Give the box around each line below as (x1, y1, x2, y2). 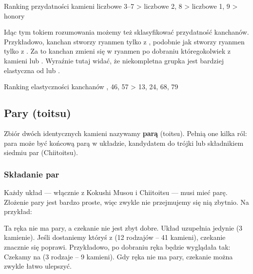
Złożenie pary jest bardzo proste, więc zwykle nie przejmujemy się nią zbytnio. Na (4, 196, 249, 207)
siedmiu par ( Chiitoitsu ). (4, 147, 78, 157)
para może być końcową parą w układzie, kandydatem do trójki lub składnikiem (4, 137, 244, 148)
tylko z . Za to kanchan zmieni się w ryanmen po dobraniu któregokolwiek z (4, 46, 231, 56)
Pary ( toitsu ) (4, 105, 71, 120)
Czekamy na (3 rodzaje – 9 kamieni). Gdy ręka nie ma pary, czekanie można (4, 251, 233, 261)
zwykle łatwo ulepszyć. (4, 261, 72, 271)
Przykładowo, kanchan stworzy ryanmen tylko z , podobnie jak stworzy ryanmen (4, 36, 245, 46)
